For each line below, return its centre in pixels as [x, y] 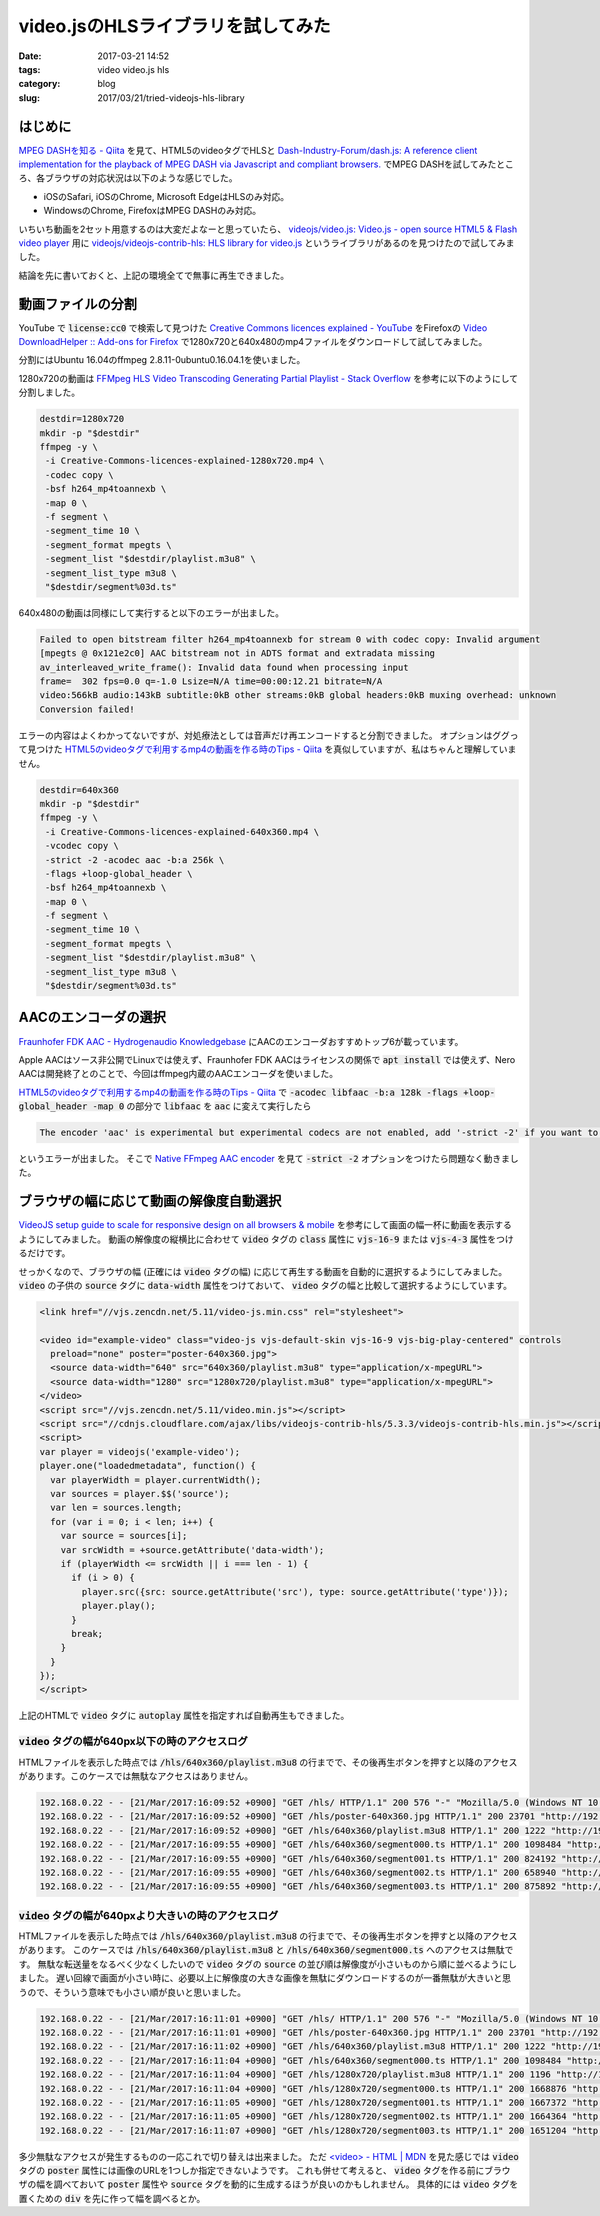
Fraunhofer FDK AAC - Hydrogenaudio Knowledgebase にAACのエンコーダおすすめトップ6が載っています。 [241, 1041]
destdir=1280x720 [82, 419]
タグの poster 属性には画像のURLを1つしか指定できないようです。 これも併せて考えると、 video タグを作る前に [251, 2171]
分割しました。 [49, 392]
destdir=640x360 [79, 789]
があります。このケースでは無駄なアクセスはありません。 [136, 1776]
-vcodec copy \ [82, 846]
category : [39, 84]
